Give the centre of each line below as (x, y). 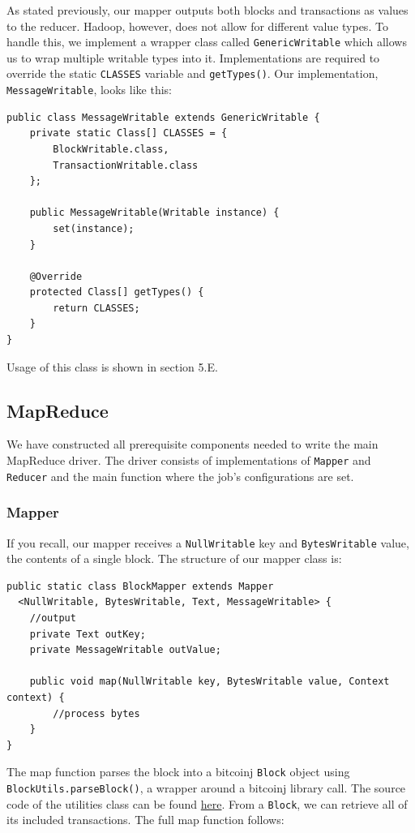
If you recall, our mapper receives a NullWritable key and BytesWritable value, (208, 542)
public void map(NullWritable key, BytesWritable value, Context (210, 682)
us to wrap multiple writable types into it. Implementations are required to (193, 57)
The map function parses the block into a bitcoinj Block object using (178, 772)
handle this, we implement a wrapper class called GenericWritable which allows (207, 42)
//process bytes (96, 713)
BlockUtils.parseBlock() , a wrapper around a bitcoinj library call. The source (206, 788)
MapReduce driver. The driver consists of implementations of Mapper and (189, 460)
